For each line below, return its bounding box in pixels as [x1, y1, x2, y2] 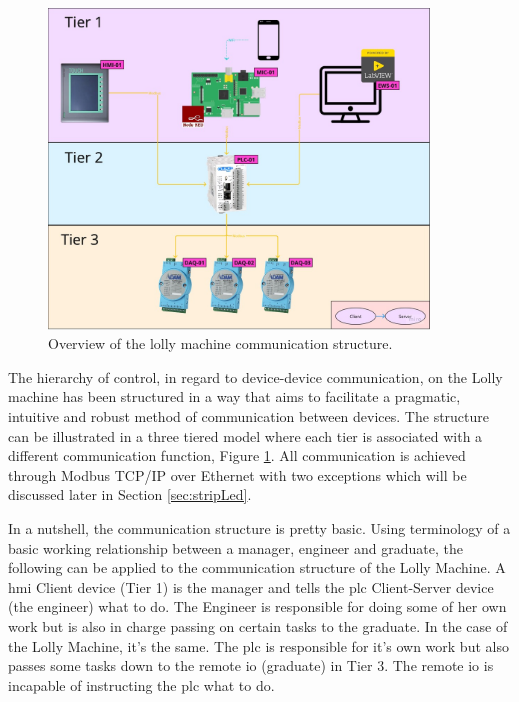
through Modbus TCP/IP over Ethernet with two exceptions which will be [8, 464, 467, 485]
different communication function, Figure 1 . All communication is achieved [8, 445, 466, 466]
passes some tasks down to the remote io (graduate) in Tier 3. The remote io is [8, 655, 494, 676]
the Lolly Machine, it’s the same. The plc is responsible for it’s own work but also [8, 635, 509, 656]
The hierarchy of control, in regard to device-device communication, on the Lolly [8, 366, 503, 387]
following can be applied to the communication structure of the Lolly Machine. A [8, 557, 506, 578]
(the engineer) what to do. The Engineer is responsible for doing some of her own [8, 596, 507, 617]
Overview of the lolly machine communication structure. [48, 333, 393, 354]
